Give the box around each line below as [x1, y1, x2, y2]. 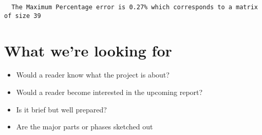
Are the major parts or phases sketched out [16, 121, 153, 132]
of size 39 [4, 12, 41, 20]
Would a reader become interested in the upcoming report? [16, 87, 203, 98]
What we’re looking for [4, 40, 172, 61]
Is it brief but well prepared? [16, 104, 107, 114]
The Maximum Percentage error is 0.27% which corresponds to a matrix [11, 4, 258, 11]
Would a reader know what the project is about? [16, 69, 170, 80]
